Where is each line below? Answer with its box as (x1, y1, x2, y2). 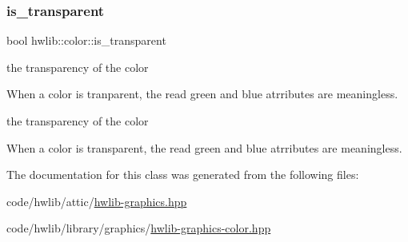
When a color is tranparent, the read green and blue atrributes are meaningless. (6, 85, 398, 102)
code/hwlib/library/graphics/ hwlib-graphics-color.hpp (6, 220, 271, 236)
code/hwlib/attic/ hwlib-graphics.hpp (6, 192, 187, 209)
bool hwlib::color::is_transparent (6, 32, 166, 49)
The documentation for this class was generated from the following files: (6, 166, 359, 183)
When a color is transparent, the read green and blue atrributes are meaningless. (6, 139, 402, 156)
